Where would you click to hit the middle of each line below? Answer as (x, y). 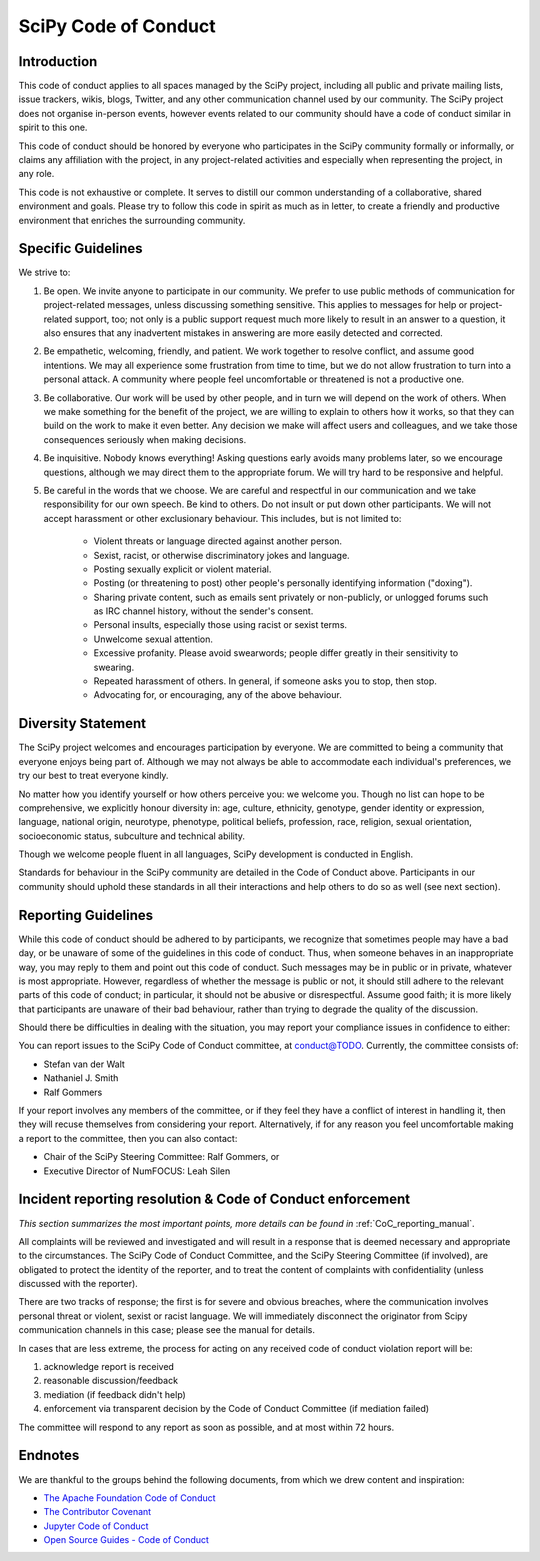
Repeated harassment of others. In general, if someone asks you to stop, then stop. (265, 681)
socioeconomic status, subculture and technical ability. (131, 836)
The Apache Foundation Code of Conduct (129, 1497)
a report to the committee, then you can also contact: (128, 1138)
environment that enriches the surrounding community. (132, 220)
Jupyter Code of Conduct (96, 1526)
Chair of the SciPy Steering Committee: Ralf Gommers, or (161, 1157)
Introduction (58, 61)
